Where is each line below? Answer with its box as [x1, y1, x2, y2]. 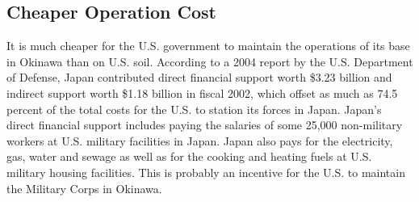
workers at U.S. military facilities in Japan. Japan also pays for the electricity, [6, 132, 393, 149]
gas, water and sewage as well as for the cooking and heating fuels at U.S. [6, 148, 372, 165]
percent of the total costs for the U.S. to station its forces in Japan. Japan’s [6, 100, 382, 117]
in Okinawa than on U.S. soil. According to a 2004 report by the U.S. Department [6, 53, 413, 69]
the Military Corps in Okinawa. [6, 179, 162, 196]
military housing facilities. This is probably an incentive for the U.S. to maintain [6, 163, 405, 180]
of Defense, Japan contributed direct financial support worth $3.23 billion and [6, 69, 392, 86]
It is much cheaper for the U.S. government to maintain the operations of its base [6, 37, 410, 54]
